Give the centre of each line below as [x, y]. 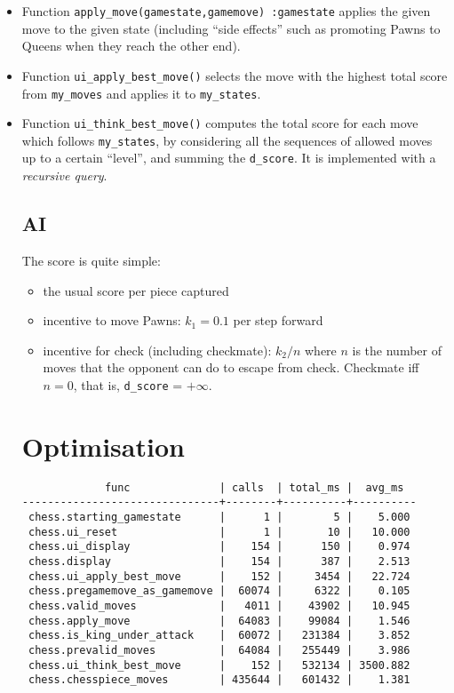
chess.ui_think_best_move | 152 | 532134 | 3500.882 [219, 665]
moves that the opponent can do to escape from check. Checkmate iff [231, 367]
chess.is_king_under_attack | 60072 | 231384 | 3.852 [219, 636]
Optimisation [103, 446]
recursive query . [64, 175]
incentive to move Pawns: [112, 320]
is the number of [397, 350]
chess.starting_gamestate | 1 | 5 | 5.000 [219, 517]
